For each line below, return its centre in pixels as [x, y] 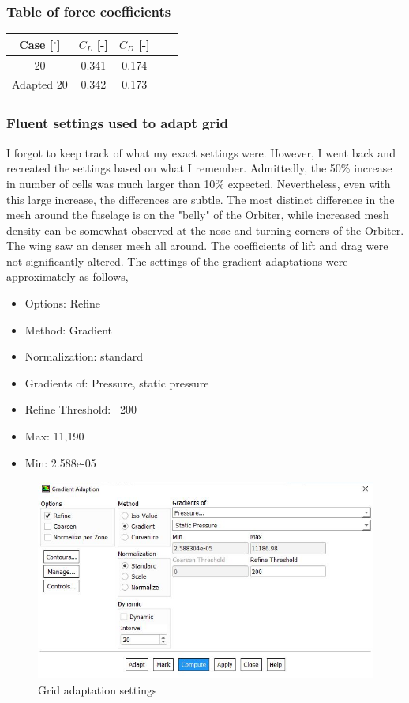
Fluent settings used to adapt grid [117, 123]
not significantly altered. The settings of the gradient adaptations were [177, 261]
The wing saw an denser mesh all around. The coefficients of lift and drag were [197, 246]
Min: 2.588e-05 [60, 462]
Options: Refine [62, 303]
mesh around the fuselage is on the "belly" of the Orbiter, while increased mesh [198, 215]
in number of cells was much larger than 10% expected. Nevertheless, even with [199, 183]
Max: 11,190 [54, 436]
